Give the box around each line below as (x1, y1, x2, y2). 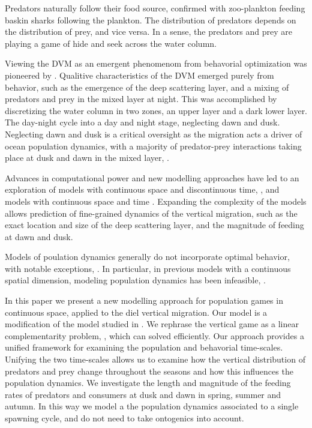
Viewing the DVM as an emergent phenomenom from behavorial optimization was (5, 57, 307, 70)
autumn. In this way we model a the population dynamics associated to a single (5, 400, 299, 412)
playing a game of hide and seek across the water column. (5, 37, 217, 49)
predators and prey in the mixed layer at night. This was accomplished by (5, 92, 277, 105)
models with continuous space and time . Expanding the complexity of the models (5, 194, 307, 207)
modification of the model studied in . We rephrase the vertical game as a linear (5, 318, 299, 330)
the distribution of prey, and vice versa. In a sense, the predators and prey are (5, 25, 293, 38)
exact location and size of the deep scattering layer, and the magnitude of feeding (5, 219, 304, 231)
